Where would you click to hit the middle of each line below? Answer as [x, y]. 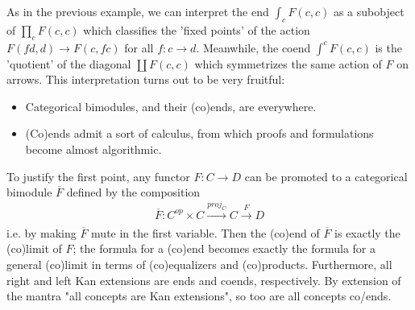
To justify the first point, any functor [98, 176]
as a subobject [369, 11]
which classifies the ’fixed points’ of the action [197, 29]
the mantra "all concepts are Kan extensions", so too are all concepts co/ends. [199, 296]
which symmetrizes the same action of [288, 63]
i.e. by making [41, 232]
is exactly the [367, 232]
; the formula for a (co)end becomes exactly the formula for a [224, 248]
